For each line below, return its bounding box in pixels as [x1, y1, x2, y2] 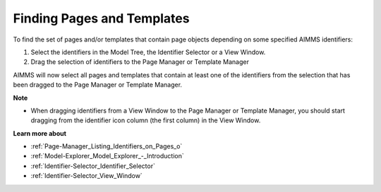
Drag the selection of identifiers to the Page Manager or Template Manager [30, 58, 250, 66]
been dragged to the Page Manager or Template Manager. [13, 81, 183, 89]
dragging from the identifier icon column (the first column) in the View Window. [30, 116, 261, 124]
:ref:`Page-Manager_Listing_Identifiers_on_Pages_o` [30, 142, 183, 151]
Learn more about [13, 129, 67, 137]
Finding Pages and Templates [13, 11, 190, 26]
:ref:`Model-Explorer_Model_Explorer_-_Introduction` [30, 152, 184, 160]
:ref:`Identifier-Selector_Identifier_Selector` [30, 162, 155, 170]
